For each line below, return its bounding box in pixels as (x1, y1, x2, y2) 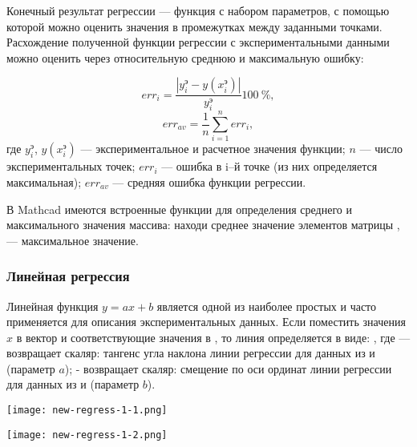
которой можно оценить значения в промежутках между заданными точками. (6, 18, 383, 34)
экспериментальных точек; (6, 158, 136, 175)
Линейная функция (6, 297, 99, 314)
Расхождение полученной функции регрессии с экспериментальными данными (6, 34, 390, 50)
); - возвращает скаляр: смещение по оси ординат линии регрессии (64, 360, 392, 377)
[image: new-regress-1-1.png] (6, 405, 168, 417)
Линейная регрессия (6, 266, 130, 286)
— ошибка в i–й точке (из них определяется (161, 158, 378, 175)
